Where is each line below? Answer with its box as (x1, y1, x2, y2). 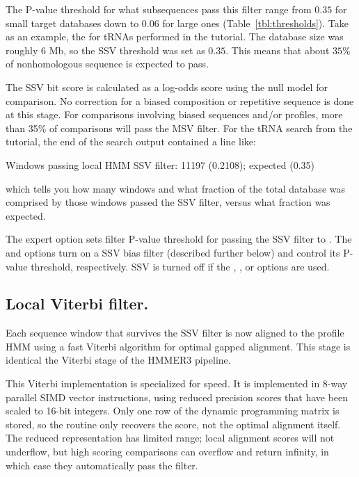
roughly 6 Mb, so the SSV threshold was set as (6, 42, 205, 57)
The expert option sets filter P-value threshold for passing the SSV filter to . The (6, 232, 352, 246)
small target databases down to (6, 15, 139, 30)
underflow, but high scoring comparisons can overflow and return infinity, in (6, 444, 329, 459)
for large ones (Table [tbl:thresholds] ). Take (162, 15, 349, 30)
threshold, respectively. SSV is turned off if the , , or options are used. (31, 259, 330, 273)
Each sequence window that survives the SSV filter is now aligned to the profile (6, 325, 344, 340)
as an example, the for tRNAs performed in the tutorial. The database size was (6, 29, 344, 44)
